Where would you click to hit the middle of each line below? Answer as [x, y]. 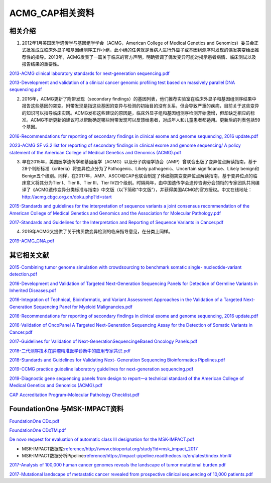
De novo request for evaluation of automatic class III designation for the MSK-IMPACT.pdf [102, 439]
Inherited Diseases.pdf [33, 290]
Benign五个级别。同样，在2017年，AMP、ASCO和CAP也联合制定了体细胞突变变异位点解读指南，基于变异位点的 [138, 175]
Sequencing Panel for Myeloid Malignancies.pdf [83, 307]
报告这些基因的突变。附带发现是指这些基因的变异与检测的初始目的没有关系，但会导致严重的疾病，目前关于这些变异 [141, 106]
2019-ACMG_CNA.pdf [32, 241]
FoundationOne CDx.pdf [34, 421]
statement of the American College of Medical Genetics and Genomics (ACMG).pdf [95, 152]
